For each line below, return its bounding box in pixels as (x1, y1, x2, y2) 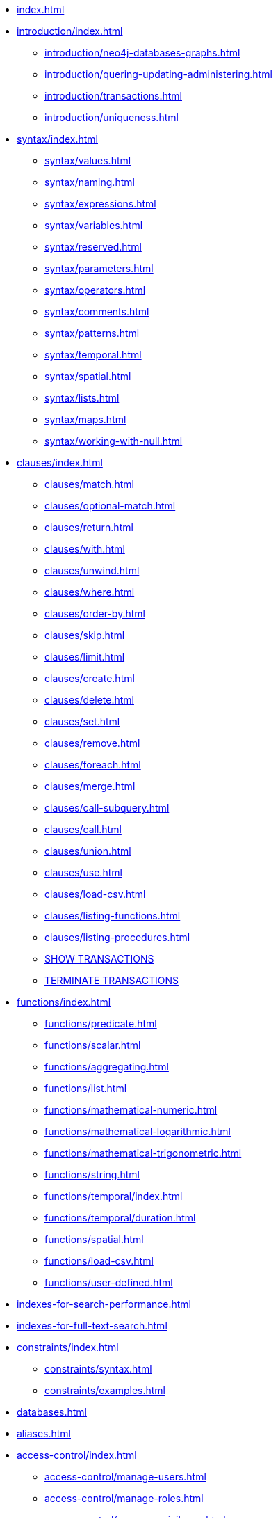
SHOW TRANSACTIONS (44, 953, 154, 965)
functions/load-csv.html (44, 1255, 154, 1267)
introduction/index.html (17, 25, 123, 37)
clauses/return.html (44, 521, 133, 533)
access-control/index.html (17, 1449, 137, 1461)
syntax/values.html (44, 155, 131, 166)
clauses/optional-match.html (44, 500, 176, 512)
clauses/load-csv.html (44, 888, 146, 900)
